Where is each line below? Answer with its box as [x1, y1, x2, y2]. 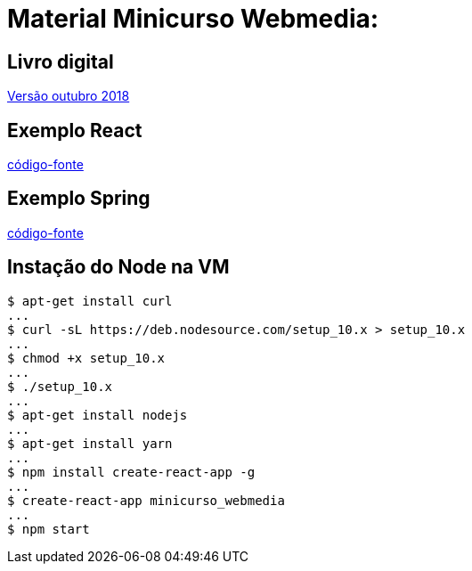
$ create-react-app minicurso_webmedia [7, 493, 285, 508]
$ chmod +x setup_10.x [7, 350, 166, 365]
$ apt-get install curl [7, 293, 173, 308]
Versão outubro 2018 [7, 88, 130, 104]
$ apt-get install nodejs [7, 407, 188, 422]
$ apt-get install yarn [7, 436, 173, 451]
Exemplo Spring [7, 187, 151, 210]
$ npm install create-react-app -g [7, 464, 256, 479]
